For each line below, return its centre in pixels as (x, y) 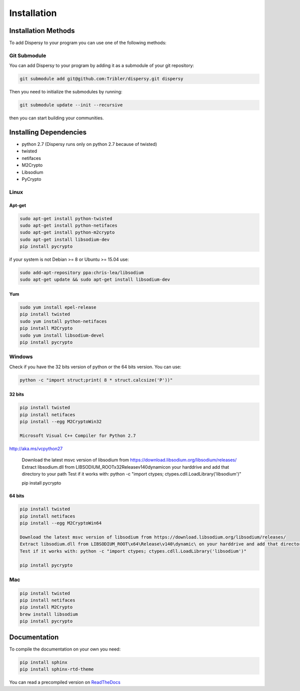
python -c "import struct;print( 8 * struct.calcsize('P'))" (96, 380)
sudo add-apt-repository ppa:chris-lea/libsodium (82, 273)
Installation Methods (42, 31)
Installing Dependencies (48, 132)
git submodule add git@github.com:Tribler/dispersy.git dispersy (101, 79)
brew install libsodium (49, 614)
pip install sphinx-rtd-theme (57, 669)
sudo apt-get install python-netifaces (68, 225)
